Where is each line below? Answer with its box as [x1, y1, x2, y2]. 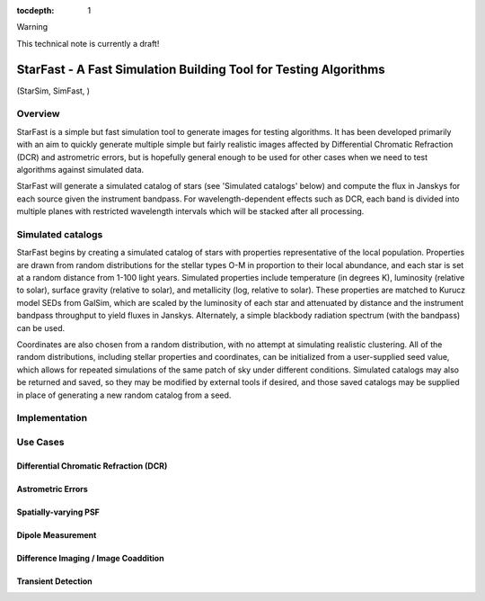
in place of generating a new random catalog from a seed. [16, 390, 232, 400]
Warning [16, 22, 48, 32]
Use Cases [16, 435, 65, 448]
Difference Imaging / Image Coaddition [16, 552, 165, 563]
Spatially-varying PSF [16, 507, 101, 517]
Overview [16, 108, 60, 121]
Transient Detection [16, 576, 93, 587]
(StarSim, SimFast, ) [16, 85, 90, 96]
